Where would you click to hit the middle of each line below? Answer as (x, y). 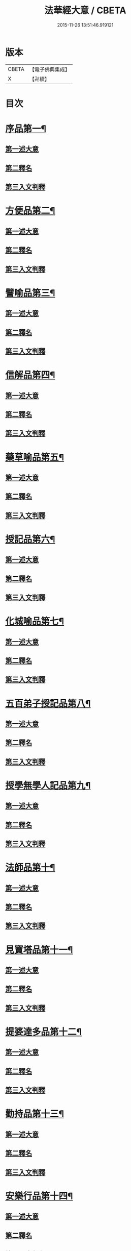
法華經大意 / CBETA (85, 10)
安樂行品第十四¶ (39, 1196)
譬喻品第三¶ (30, 293)
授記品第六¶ (30, 539)
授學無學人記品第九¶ (48, 785)
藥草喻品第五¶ (35, 457)
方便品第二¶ (30, 211)
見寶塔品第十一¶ (39, 950)
